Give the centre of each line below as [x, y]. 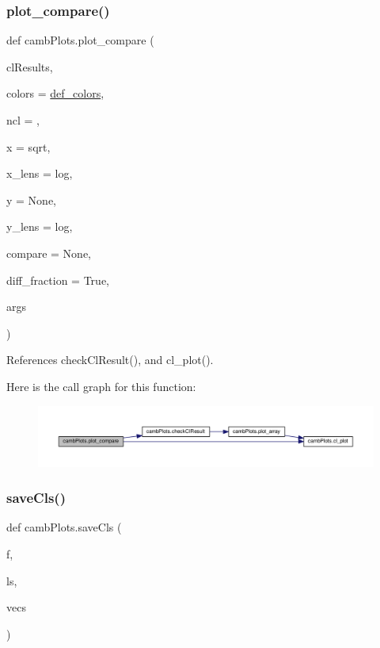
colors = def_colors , [55, 93]
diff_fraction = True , [58, 280]
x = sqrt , [28, 146]
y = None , [32, 199]
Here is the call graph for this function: [101, 386]
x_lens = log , [40, 173]
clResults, [30, 66]
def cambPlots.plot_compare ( [80, 40]
